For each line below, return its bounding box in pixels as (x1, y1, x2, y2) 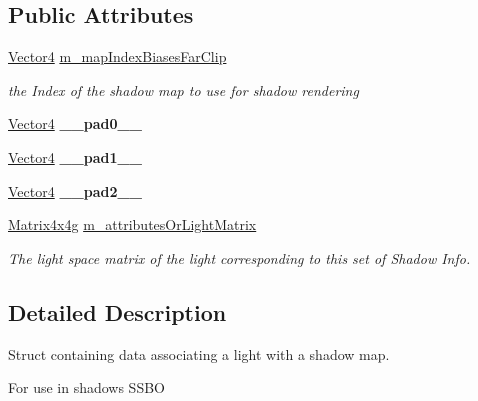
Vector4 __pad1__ (8, 146, 142, 167)
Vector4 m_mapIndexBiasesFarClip (8, 46, 227, 67)
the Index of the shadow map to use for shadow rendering (8, 79, 359, 100)
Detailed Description (8, 296, 227, 327)
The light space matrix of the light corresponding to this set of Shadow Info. (8, 247, 471, 268)
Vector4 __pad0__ (8, 113, 142, 134)
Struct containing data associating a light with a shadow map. (8, 343, 390, 364)
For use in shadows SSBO (8, 377, 165, 398)
